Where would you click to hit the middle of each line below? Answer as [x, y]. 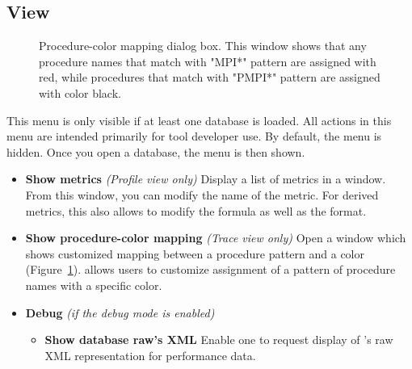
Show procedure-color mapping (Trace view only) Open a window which [216, 238]
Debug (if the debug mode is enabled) [120, 312]
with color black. [80, 92]
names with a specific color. [94, 285]
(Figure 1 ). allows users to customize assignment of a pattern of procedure [210, 269]
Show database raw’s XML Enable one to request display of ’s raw [219, 340]
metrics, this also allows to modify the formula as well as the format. [196, 210]
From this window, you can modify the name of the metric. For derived [202, 194]
